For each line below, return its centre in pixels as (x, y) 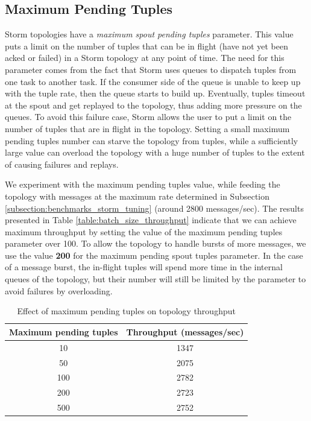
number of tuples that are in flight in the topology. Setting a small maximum (147, 128)
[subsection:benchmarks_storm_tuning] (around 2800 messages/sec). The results (154, 208)
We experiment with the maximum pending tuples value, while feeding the (143, 184)
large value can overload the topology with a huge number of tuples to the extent (155, 152)
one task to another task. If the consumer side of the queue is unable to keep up (153, 81)
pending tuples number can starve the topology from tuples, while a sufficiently (152, 140)
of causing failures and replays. (62, 164)
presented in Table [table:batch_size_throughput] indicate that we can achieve (151, 220)
